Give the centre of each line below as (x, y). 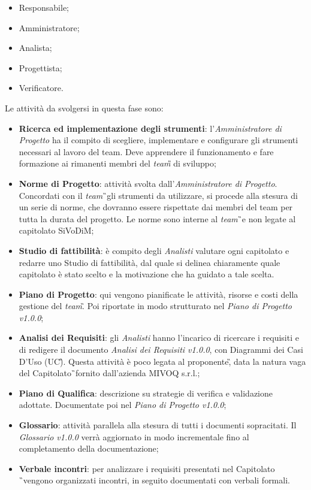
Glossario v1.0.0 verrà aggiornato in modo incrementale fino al (134, 436)
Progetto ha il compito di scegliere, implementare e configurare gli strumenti (158, 140)
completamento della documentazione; (89, 448)
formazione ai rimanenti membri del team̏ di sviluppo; (117, 163)
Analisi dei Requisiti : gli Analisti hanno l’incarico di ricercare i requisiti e (159, 338)
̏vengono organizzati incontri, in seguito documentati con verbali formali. (154, 480)
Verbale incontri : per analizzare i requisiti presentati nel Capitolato (147, 468)
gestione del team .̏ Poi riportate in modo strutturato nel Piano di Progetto (155, 306)
